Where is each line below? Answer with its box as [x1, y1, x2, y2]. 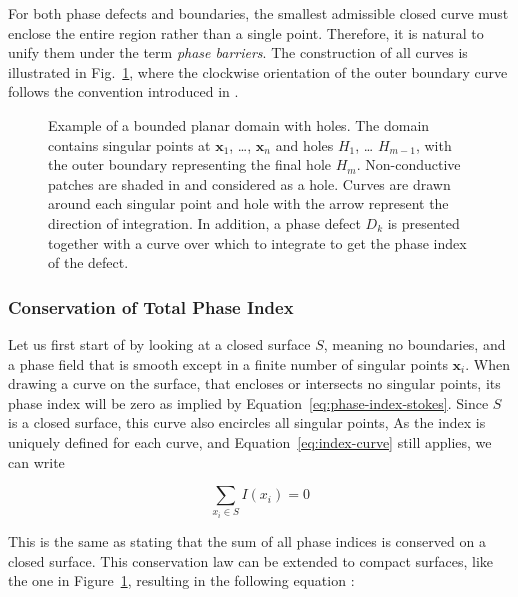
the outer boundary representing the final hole [48, 154, 331, 175]
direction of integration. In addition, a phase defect [48, 212, 361, 233]
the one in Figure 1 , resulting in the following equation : [8, 570, 355, 591]
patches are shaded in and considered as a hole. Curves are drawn [48, 173, 451, 194]
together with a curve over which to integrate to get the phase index [48, 232, 467, 253]
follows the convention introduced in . [8, 81, 239, 102]
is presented [387, 212, 460, 233]
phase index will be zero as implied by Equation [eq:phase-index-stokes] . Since [8, 392, 489, 413]
